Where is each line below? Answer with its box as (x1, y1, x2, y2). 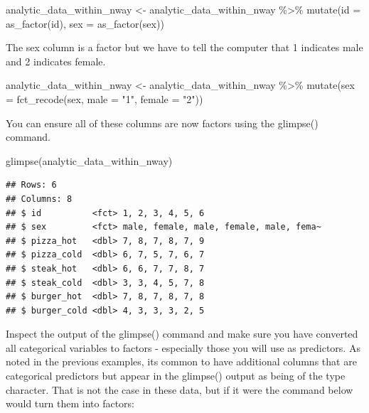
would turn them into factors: (6, 396, 135, 411)
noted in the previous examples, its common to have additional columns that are (6, 354, 357, 369)
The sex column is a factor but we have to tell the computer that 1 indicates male (6, 40, 363, 55)
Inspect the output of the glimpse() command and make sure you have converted (6, 326, 358, 341)
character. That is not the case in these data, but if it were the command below (6, 382, 353, 397)
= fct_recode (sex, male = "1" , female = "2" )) (6, 91, 203, 106)
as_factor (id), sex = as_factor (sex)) (6, 16, 164, 31)
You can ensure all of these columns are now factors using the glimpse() (6, 115, 319, 130)
